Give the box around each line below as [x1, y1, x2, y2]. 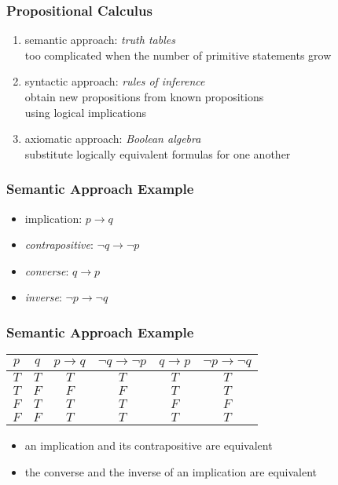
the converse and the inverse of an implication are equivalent [24, 463, 318, 480]
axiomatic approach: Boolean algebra [24, 130, 201, 147]
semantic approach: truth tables [24, 31, 175, 48]
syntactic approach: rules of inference [24, 73, 205, 89]
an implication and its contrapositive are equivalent [24, 437, 273, 454]
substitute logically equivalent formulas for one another [24, 145, 291, 162]
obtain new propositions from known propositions [24, 89, 264, 104]
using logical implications [24, 104, 146, 120]
